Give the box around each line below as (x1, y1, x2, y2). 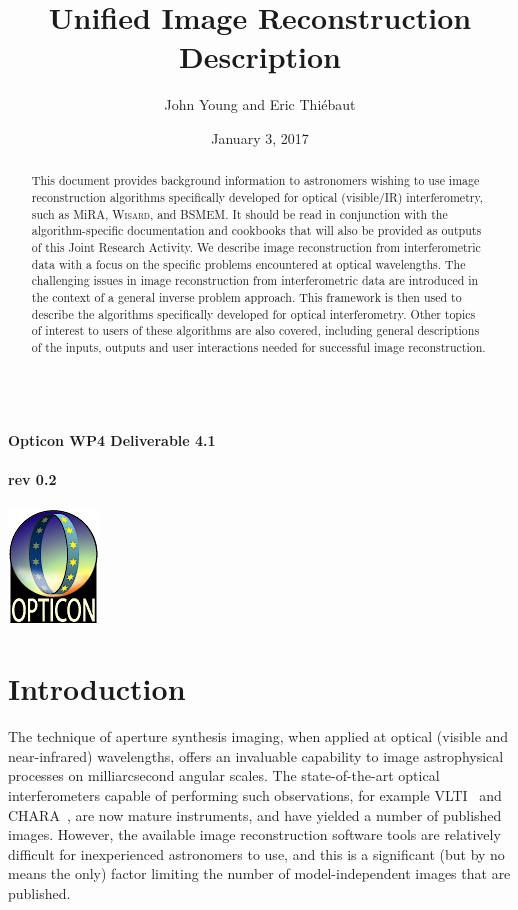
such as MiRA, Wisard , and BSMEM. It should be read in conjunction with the (31, 205, 448, 222)
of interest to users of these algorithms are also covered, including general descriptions (31, 322, 480, 339)
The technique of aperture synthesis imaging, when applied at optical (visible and (8, 726, 509, 747)
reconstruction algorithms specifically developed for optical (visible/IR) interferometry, (31, 188, 484, 205)
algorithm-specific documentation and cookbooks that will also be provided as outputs (31, 222, 482, 239)
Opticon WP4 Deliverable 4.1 (8, 430, 216, 451)
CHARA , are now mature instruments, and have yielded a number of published (8, 804, 502, 825)
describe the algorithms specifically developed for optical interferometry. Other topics (31, 305, 476, 322)
